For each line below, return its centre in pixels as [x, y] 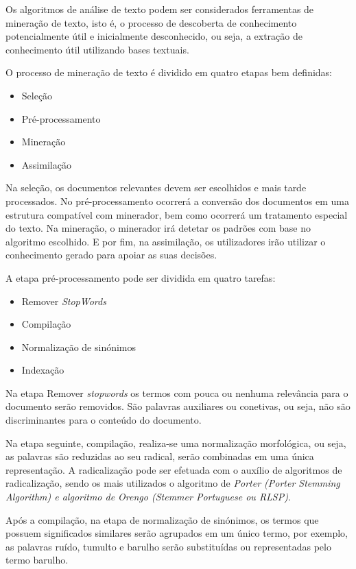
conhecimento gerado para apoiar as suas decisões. [111, 255]
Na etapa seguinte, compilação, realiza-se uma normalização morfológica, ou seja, [176, 443]
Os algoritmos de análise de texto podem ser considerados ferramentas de [160, 9]
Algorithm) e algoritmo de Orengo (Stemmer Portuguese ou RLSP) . [148, 497]
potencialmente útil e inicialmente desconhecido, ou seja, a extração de [154, 36]
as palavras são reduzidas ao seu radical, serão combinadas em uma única [160, 456]
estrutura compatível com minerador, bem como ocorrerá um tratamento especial [177, 214]
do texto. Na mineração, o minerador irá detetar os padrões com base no [158, 228]
